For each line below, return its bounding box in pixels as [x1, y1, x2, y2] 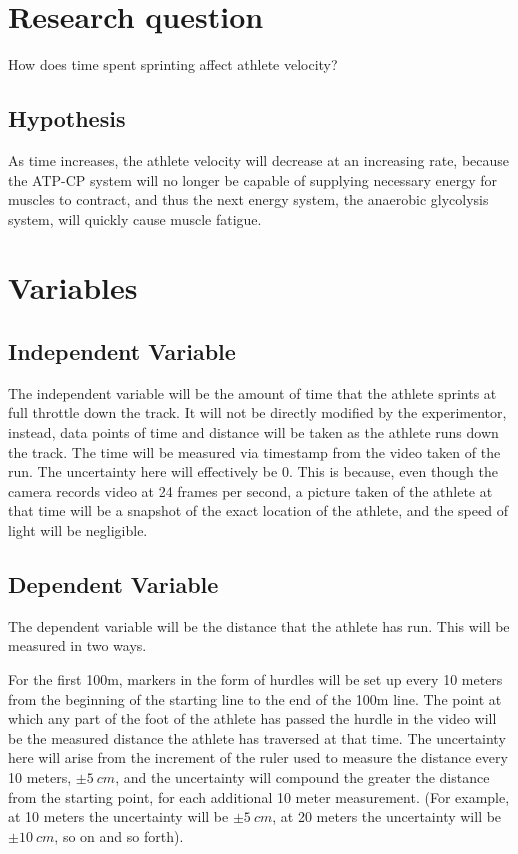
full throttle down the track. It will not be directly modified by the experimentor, [8, 402, 507, 423]
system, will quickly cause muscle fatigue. [8, 208, 262, 229]
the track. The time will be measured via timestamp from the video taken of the [8, 441, 501, 462]
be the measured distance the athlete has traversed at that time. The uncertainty [8, 727, 506, 748]
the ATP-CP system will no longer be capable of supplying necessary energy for [8, 169, 497, 190]
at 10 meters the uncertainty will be [8, 806, 229, 827]
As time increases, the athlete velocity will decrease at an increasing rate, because [8, 149, 510, 170]
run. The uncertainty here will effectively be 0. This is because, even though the [8, 461, 498, 482]
